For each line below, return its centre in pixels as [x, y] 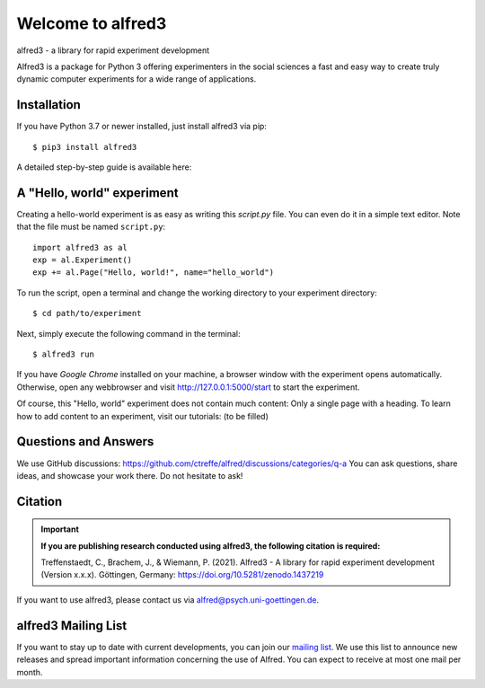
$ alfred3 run [63, 354]
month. [30, 672]
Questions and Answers [85, 441]
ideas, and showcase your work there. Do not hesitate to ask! [130, 475]
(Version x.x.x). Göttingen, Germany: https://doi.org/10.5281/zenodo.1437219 [182, 575]
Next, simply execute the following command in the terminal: [129, 333]
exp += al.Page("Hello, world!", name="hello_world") [153, 273]
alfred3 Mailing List [72, 626]
